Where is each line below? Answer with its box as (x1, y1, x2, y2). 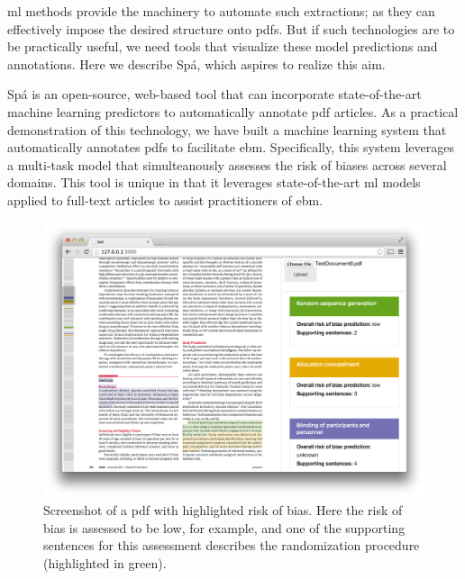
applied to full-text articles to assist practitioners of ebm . (7, 190, 324, 209)
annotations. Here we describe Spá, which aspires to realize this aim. (7, 54, 386, 73)
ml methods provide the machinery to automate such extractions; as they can (7, 2, 435, 20)
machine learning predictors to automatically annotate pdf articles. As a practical (7, 102, 459, 121)
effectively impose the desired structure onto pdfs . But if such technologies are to (7, 19, 455, 38)
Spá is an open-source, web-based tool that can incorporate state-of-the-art (7, 85, 422, 104)
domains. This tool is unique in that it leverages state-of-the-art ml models (7, 173, 421, 192)
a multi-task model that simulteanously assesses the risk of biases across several (7, 155, 447, 174)
